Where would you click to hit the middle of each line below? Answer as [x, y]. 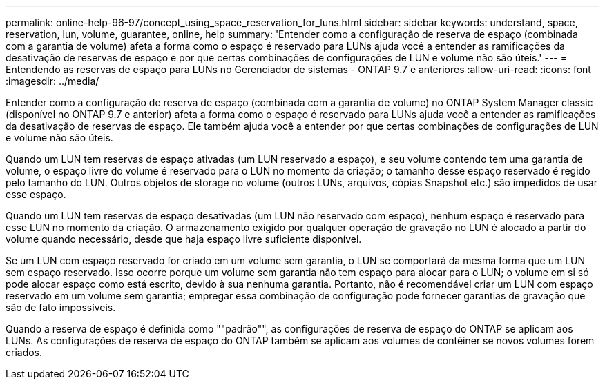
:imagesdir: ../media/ [52, 81]
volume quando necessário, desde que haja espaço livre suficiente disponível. [184, 239]
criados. [24, 352]
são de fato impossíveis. [61, 307]
